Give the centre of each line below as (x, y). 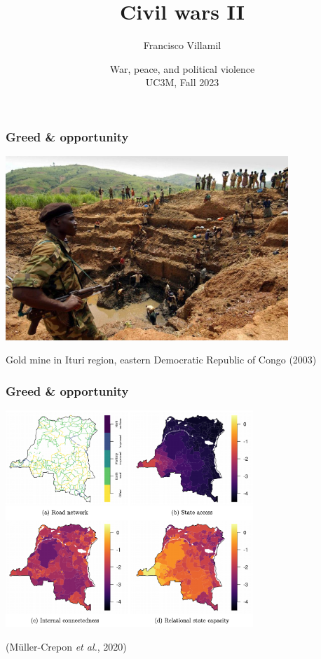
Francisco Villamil (182, 45)
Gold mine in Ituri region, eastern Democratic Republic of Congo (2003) (161, 360)
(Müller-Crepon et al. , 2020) (66, 647)
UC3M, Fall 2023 (182, 82)
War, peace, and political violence (182, 68)
